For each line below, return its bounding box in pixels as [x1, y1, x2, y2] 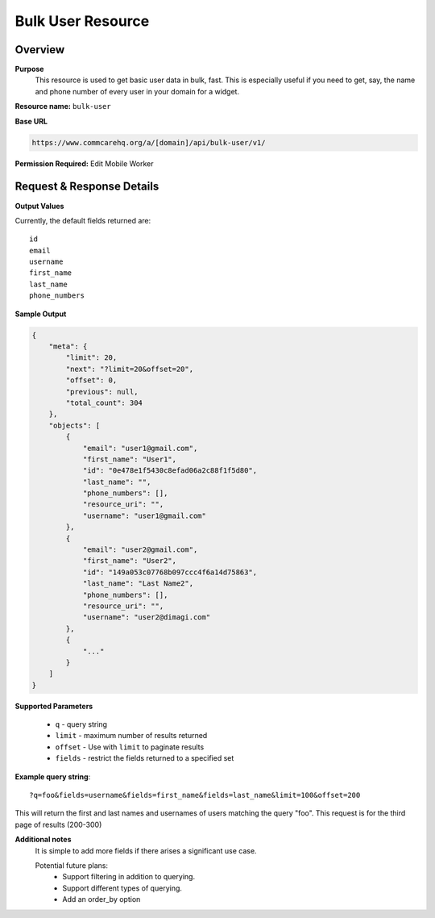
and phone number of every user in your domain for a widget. [35, 86, 240, 96]
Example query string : [14, 771, 91, 782]
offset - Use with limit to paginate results [55, 742, 205, 752]
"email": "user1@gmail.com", [82, 444, 198, 453]
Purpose [14, 65, 44, 74]
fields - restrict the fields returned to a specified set [55, 753, 234, 763]
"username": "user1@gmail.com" [82, 511, 207, 520]
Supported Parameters [14, 701, 93, 711]
